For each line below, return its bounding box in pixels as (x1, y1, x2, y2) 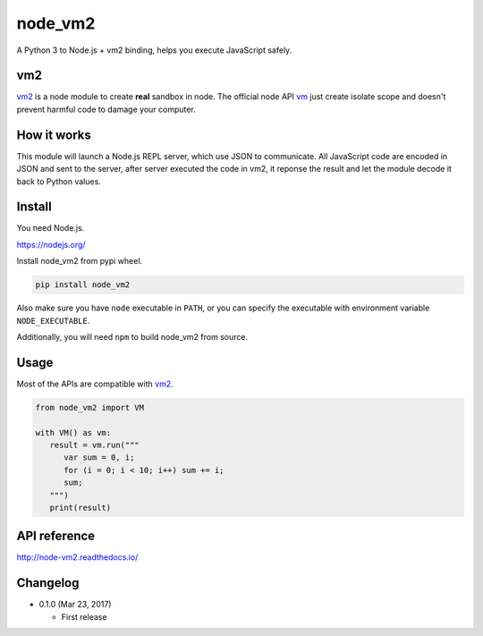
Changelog (16, 575, 80, 590)
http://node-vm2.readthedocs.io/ (16, 552, 139, 563)
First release (61, 611, 107, 622)
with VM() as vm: (35, 428, 112, 437)
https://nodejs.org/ (16, 239, 86, 250)
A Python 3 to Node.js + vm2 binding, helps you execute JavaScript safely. (16, 45, 292, 55)
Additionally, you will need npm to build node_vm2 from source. (16, 331, 249, 342)
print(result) (49, 502, 112, 513)
